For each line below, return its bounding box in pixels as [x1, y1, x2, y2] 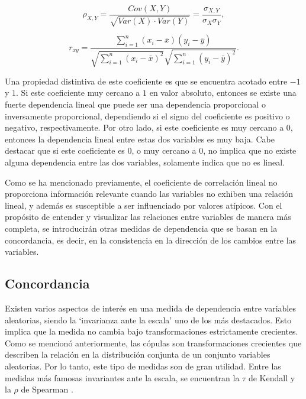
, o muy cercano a [131, 144, 197, 157]
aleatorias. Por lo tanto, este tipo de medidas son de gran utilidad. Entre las [5, 359, 281, 372]
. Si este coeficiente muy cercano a [16, 86, 140, 99]
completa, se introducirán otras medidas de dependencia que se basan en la [5, 222, 278, 234]
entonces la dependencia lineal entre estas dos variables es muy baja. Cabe [5, 132, 275, 145]
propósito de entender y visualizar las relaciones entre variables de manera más [5, 210, 291, 223]
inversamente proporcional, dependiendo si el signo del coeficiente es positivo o [5, 109, 290, 122]
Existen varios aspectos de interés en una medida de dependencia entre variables [5, 301, 296, 314]
